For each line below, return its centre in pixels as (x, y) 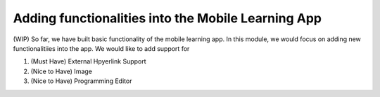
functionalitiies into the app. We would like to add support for (101, 48)
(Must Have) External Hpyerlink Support (89, 61)
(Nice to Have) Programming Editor (81, 81)
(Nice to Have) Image (62, 71)
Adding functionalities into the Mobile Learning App (167, 18)
